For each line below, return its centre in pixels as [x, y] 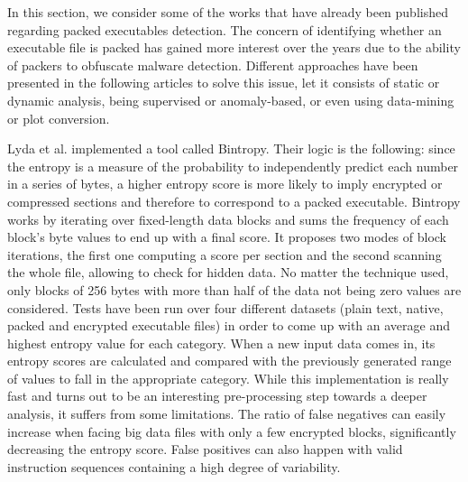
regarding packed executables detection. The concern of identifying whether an [225, 29]
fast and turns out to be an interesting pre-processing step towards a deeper [217, 396]
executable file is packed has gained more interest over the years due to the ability [234, 47]
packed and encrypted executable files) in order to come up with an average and [229, 325]
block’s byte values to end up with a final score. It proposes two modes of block [227, 237]
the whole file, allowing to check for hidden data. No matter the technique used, [228, 272]
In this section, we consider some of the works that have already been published [228, 12]
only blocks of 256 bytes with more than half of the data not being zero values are [234, 289]
